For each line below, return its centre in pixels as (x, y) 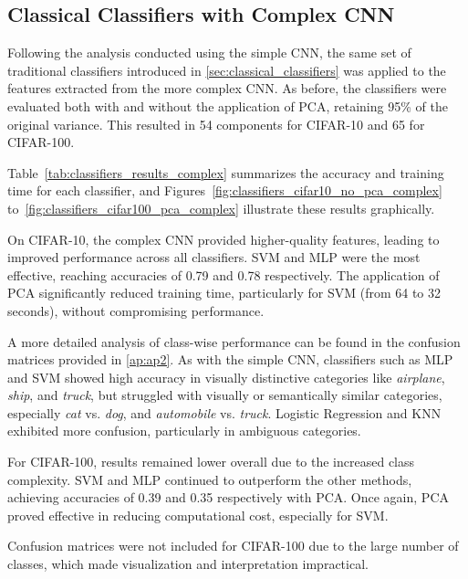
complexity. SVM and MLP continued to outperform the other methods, (210, 479)
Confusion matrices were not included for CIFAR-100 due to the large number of (233, 546)
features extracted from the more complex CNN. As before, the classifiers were (227, 88)
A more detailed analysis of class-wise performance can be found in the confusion (234, 341)
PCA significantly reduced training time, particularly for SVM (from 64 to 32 (224, 293)
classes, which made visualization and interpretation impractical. (188, 564)
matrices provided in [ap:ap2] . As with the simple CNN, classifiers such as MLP (230, 359)
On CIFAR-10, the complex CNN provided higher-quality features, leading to (224, 239)
